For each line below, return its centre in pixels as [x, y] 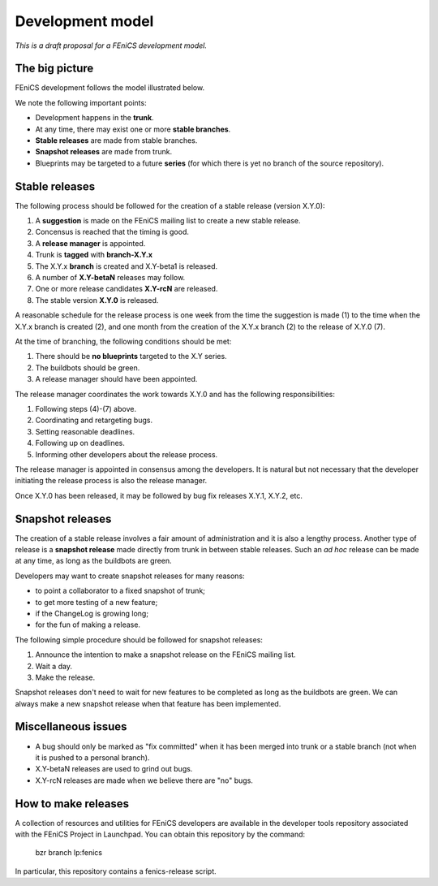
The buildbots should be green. [88, 367]
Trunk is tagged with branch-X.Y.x [94, 255]
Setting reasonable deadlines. [85, 431]
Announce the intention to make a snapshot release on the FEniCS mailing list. [165, 655]
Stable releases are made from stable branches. [116, 140]
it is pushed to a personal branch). [92, 757]
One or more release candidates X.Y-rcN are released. [127, 289]
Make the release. [65, 677]
